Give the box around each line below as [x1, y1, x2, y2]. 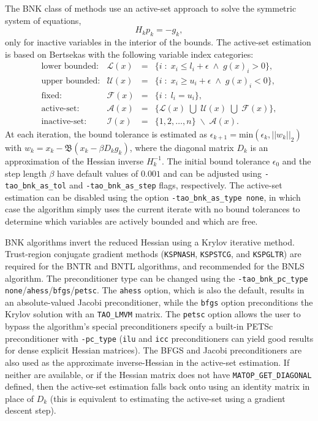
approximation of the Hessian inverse [5, 154, 144, 167]
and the [282, 154, 311, 167]
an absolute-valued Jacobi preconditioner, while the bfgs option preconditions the [5, 295, 313, 308]
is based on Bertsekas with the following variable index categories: [5, 47, 254, 60]
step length [5, 166, 47, 179]
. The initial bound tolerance [161, 154, 270, 167]
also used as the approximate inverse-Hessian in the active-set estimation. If [5, 355, 290, 368]
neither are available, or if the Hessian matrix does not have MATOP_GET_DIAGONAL [5, 368, 312, 380]
